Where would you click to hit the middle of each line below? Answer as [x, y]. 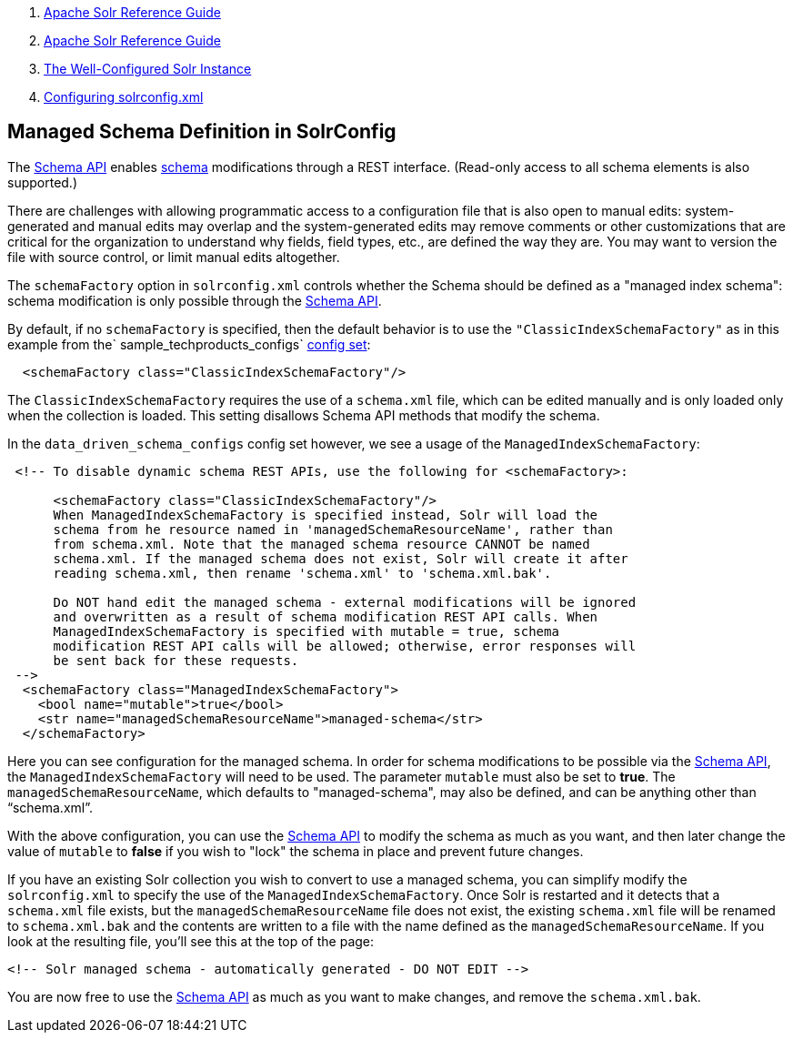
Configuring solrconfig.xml [124, 97]
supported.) [43, 182]
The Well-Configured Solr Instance [148, 69]
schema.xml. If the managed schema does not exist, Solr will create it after [341, 558]
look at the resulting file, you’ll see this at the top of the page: [191, 941]
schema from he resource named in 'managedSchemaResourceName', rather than [333, 529]
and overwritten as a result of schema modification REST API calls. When [326, 616]
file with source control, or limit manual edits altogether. [174, 257]
